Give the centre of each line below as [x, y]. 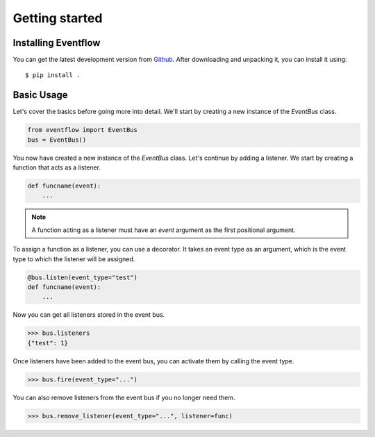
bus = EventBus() [57, 140]
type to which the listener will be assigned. [74, 259]
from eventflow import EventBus [83, 130]
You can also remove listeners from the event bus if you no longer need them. [124, 397]
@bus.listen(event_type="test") [83, 277]
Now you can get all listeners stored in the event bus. [89, 315]
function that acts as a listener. [57, 167]
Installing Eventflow [57, 43]
